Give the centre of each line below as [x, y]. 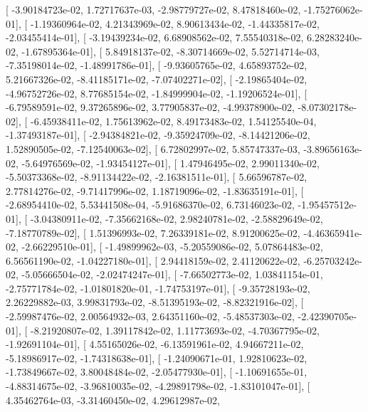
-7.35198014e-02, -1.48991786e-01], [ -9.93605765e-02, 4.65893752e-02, [157, 65]
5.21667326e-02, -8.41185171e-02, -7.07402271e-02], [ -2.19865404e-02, [157, 79]
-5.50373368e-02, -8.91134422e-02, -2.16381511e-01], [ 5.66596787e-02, [157, 177]
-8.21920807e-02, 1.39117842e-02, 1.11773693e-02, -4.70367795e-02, [175, 330]
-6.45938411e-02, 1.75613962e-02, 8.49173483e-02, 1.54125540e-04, [173, 121]
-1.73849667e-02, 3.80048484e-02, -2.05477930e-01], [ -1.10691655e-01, [157, 372]
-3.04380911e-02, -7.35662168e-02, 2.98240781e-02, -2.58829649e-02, [177, 218]
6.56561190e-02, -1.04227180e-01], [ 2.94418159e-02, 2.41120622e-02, [153, 260]
